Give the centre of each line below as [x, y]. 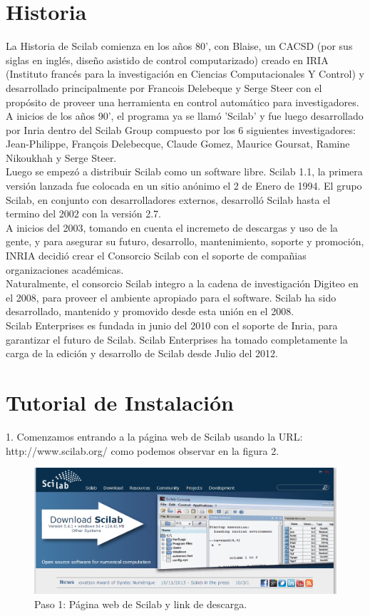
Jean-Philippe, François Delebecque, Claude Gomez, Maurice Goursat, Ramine [178, 144]
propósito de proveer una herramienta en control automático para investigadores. [183, 102]
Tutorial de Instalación [120, 402]
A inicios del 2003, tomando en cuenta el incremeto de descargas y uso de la [172, 227]
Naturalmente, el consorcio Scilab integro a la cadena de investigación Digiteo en [182, 283]
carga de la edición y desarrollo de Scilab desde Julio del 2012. [142, 353]
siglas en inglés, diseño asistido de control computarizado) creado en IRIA [167, 60]
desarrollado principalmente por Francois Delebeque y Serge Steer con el [164, 87]
